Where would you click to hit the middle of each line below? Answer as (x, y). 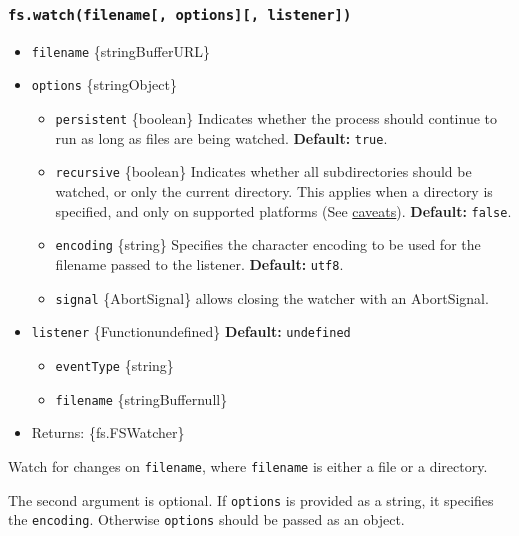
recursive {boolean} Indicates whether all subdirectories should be (263, 171)
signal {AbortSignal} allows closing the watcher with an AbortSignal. (272, 297)
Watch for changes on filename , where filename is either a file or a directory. (248, 465)
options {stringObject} (104, 84)
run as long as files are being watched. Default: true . (221, 137)
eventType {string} (114, 364)
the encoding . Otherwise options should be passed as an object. (206, 519)
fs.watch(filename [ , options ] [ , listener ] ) (180, 14)
